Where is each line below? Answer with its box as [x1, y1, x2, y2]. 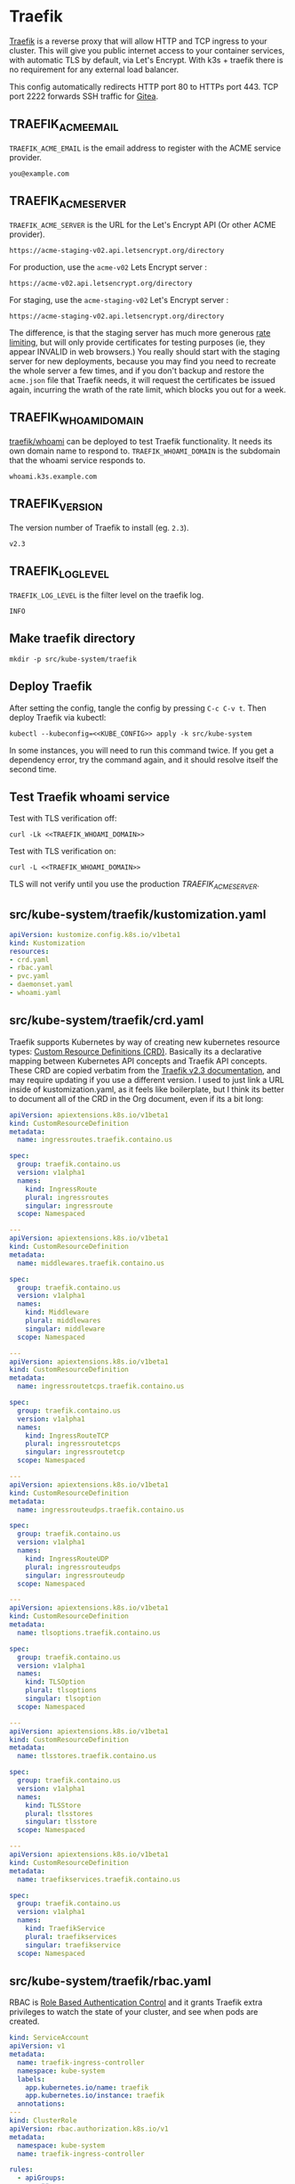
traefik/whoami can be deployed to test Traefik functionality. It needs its [9, 436, 273, 446]
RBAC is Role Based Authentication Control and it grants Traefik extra [9, 1997, 263, 2008]
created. [9, 2016, 40, 2027]
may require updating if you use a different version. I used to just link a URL [9, 1074, 284, 1085]
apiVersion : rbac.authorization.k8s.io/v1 [9, 2124, 169, 2133]
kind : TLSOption [25, 1677, 86, 1687]
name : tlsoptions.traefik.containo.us [17, 1628, 162, 1637]
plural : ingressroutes [25, 1193, 109, 1202]
